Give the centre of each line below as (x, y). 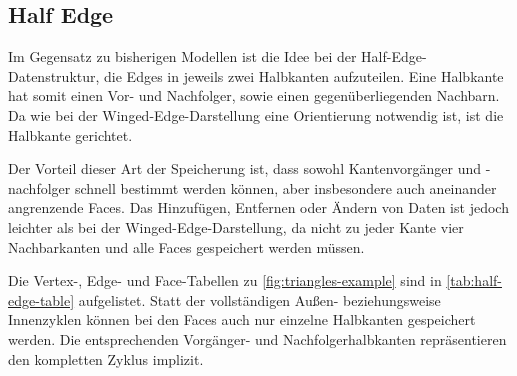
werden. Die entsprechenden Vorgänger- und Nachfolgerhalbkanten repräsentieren (257, 338)
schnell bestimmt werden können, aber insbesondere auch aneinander (285, 187)
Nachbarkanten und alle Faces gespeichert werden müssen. (186, 246)
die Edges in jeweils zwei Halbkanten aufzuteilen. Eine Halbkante (304, 75)
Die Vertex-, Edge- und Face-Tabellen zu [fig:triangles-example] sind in (225, 280)
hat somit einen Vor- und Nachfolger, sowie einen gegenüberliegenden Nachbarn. (254, 95)
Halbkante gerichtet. (70, 134)
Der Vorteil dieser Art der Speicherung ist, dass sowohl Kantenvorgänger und (245, 168)
